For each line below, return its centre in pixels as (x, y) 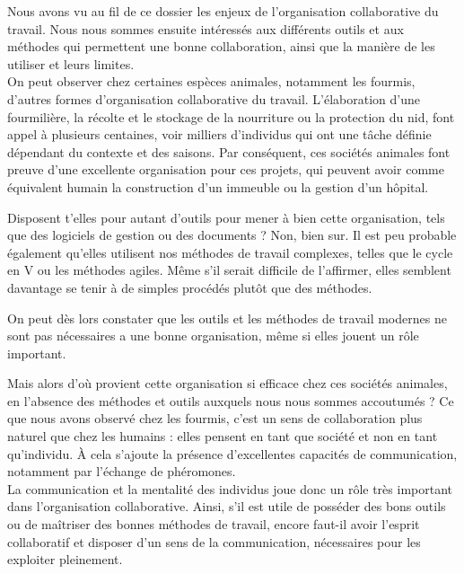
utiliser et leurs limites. (71, 63)
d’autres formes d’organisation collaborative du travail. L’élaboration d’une (214, 98)
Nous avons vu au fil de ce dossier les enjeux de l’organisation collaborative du (223, 11)
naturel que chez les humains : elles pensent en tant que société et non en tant (223, 436)
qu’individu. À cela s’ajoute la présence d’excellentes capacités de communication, (232, 453)
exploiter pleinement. (65, 559)
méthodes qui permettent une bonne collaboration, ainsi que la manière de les (221, 46)
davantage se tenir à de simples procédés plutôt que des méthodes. (190, 287)
